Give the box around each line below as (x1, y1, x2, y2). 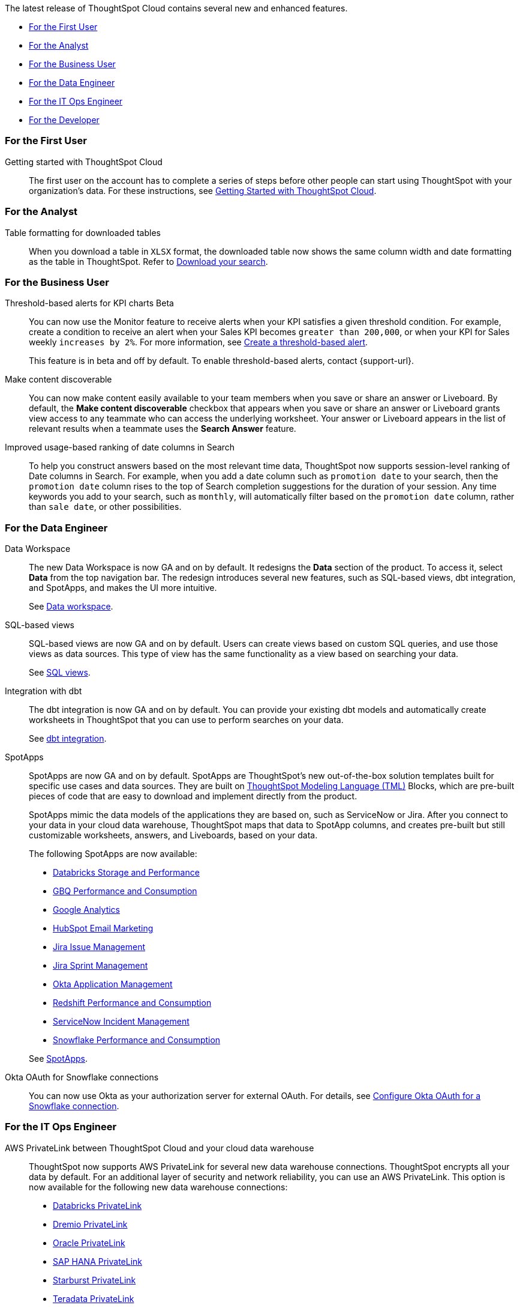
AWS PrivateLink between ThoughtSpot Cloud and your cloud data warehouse (5, 1142, 314, 1153)
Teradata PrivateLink (53, 1293, 134, 1304)
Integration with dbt (5, 686, 82, 696)
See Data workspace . (29, 601, 113, 611)
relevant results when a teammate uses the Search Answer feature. (29, 423, 296, 434)
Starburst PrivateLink (53, 1274, 136, 1285)
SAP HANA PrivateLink (53, 1256, 142, 1267)
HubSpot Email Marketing (53, 923, 154, 933)
